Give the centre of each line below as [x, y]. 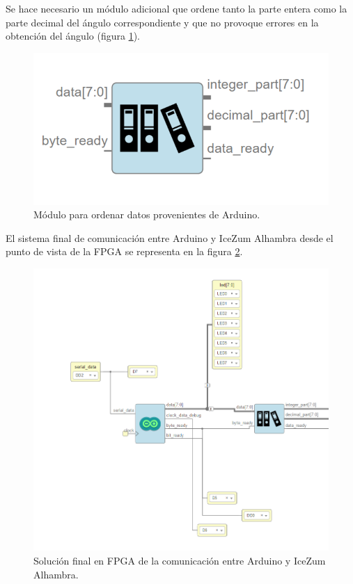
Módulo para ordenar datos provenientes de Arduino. [147, 214]
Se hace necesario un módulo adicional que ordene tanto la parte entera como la [176, 8]
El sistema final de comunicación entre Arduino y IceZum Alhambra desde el [170, 237]
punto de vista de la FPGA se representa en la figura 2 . [124, 251]
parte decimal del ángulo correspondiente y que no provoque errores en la [162, 22]
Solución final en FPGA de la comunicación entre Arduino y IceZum [180, 560]
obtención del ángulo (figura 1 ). [73, 36]
